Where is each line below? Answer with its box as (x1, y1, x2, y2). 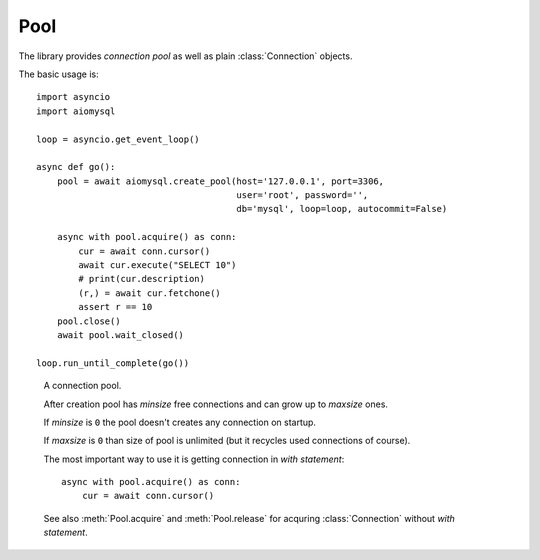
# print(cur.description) (78, 273, 205, 285)
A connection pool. (43, 380, 122, 392)
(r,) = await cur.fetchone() (78, 287, 222, 299)
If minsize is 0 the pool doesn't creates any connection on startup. (43, 416, 317, 428)
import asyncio (36, 91, 111, 103)
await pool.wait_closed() (56, 329, 185, 340)
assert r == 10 (78, 301, 153, 313)
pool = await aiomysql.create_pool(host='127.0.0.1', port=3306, (56, 175, 385, 187)
